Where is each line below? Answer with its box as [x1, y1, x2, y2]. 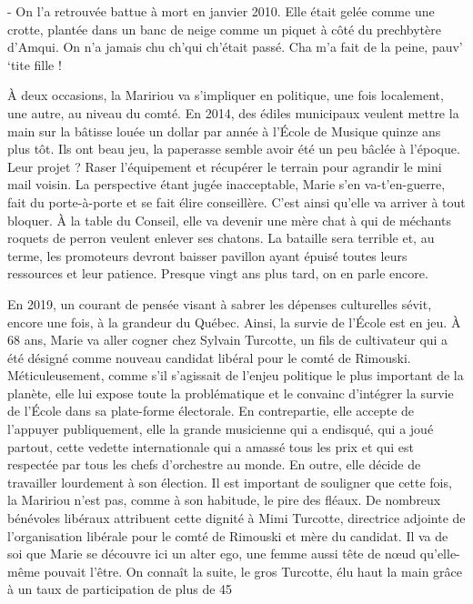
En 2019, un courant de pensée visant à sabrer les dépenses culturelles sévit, [7, 294, 432, 313]
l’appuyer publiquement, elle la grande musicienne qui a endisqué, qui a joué [7, 419, 434, 438]
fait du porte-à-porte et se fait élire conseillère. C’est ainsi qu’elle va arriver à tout [7, 192, 466, 211]
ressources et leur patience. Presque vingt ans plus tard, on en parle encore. [7, 264, 428, 283]
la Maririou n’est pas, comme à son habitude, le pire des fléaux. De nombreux [7, 490, 441, 509]
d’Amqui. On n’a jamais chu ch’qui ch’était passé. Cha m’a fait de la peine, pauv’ [7, 37, 463, 56]
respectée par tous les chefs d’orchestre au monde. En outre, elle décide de [7, 455, 421, 474]
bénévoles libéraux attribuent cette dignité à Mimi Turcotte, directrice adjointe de [7, 508, 466, 528]
